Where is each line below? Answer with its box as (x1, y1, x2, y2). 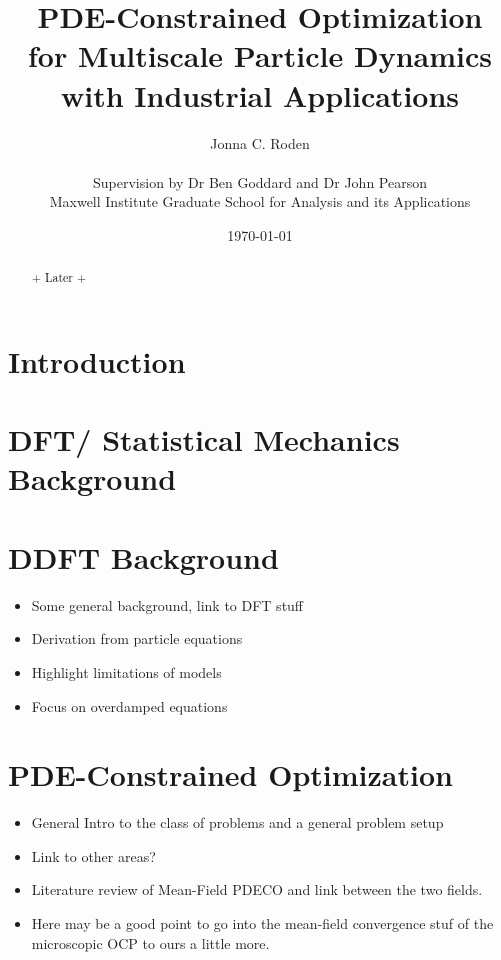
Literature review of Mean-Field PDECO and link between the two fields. (31, 879, 483, 900)
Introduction (8, 340, 186, 381)
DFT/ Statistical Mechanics (8, 419, 400, 460)
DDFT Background (8, 536, 279, 577)
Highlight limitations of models (31, 661, 222, 682)
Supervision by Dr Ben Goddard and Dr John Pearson (93, 171, 427, 192)
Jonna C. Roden (210, 132, 310, 153)
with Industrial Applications (60, 74, 460, 115)
